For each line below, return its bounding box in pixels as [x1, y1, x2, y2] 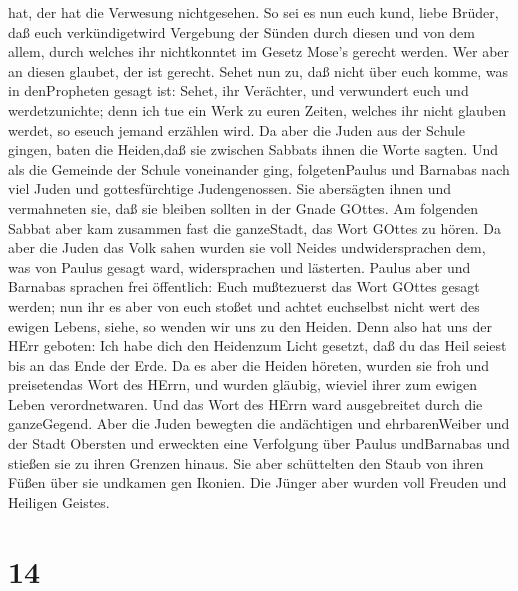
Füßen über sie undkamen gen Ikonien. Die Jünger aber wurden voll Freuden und [8, 472, 507, 493]
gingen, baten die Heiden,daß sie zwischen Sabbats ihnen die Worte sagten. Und [8, 139, 498, 160]
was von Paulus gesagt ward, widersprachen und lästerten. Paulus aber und [8, 256, 471, 277]
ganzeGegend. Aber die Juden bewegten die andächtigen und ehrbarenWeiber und [8, 413, 510, 434]
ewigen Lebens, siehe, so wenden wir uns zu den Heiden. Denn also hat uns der [8, 315, 492, 336]
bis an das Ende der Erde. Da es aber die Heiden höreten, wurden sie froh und [8, 354, 490, 375]
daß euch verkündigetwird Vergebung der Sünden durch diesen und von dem [8, 21, 475, 42]
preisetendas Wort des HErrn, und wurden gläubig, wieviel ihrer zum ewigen [8, 374, 477, 395]
